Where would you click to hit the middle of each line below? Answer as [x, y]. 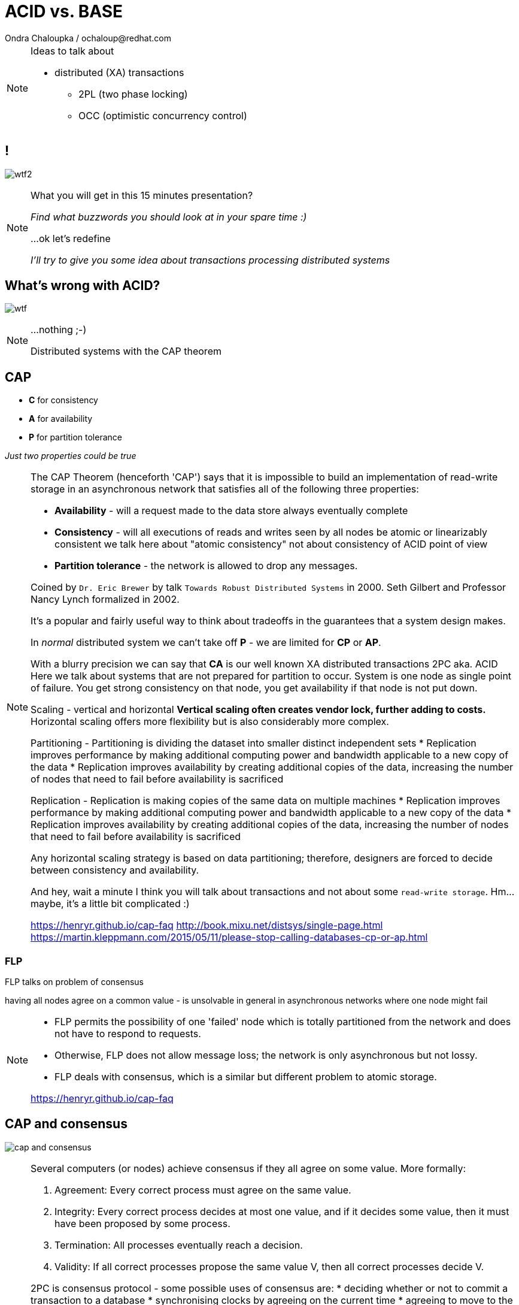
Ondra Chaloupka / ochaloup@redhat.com [88, 38]
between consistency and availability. [115, 870]
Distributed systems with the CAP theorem [126, 351]
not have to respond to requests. [128, 1034]
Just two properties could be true [71, 456]
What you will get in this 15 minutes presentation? [142, 195]
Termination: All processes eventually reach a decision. [179, 1245]
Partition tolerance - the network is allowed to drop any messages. [206, 566]
